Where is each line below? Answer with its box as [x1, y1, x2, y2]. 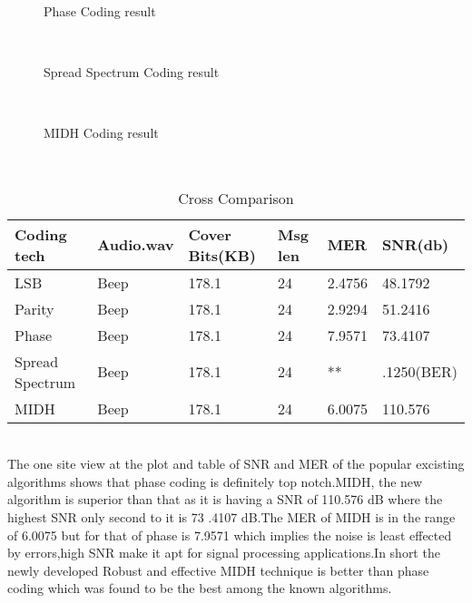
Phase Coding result [44, 2, 156, 20]
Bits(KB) [188, 244, 256, 266]
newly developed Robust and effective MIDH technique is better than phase [7, 560, 429, 579]
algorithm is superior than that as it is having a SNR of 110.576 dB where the [7, 490, 443, 509]
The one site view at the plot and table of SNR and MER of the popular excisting [7, 454, 465, 473]
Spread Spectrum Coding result [44, 63, 220, 82]
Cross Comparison [178, 187, 294, 209]
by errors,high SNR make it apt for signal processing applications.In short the [7, 543, 440, 562]
